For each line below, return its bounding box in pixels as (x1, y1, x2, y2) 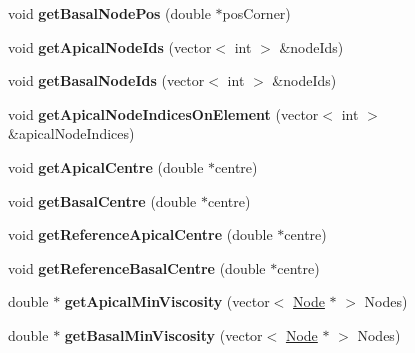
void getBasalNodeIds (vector (8, 70, 205, 91)
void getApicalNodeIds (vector (8, 36, 212, 57)
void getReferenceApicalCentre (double (8, 224, 273, 245)
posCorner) (222, 3, 291, 23)
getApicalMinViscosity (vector (64, 291, 270, 312)
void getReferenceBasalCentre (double (8, 257, 266, 278)
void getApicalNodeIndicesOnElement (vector (8, 103, 319, 124)
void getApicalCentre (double (8, 156, 204, 177)
